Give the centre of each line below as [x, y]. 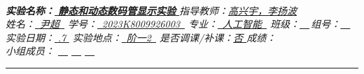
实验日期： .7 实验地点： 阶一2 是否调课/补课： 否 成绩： [141, 37]
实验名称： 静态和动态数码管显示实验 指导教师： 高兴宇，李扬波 [152, 10]
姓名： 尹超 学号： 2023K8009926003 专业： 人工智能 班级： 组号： [173, 24]
